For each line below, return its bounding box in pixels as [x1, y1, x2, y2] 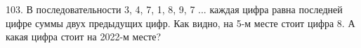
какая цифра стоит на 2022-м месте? [6, 29, 162, 44]
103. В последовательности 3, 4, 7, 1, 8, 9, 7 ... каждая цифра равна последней [6, 2, 343, 16]
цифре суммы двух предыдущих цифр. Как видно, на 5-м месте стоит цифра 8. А [6, 15, 355, 30]
